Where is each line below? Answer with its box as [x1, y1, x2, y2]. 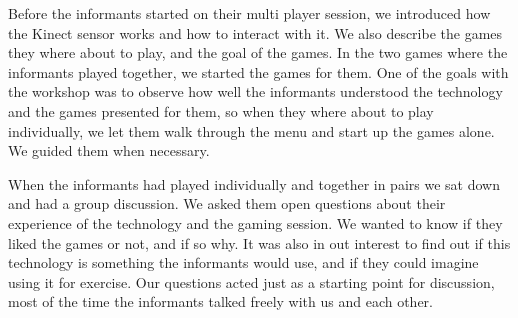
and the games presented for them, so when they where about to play [8, 100, 434, 121]
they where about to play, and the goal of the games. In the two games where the [8, 42, 508, 63]
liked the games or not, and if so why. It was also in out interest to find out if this [8, 232, 511, 253]
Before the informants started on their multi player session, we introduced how [8, 3, 491, 23]
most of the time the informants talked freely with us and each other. [8, 291, 433, 312]
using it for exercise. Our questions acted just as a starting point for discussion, [8, 271, 495, 292]
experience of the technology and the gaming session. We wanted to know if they [8, 212, 503, 233]
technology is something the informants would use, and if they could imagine [8, 252, 479, 273]
